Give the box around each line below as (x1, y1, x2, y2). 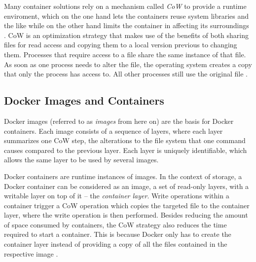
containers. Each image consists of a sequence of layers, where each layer (4, 125, 223, 136)
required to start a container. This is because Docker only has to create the (4, 229, 231, 239)
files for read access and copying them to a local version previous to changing (4, 39, 237, 50)
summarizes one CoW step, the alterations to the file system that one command (4, 135, 246, 146)
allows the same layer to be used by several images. (4, 154, 159, 165)
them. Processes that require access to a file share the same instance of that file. (4, 49, 246, 59)
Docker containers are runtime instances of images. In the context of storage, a (4, 171, 242, 181)
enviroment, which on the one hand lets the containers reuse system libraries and (4, 10, 249, 21)
